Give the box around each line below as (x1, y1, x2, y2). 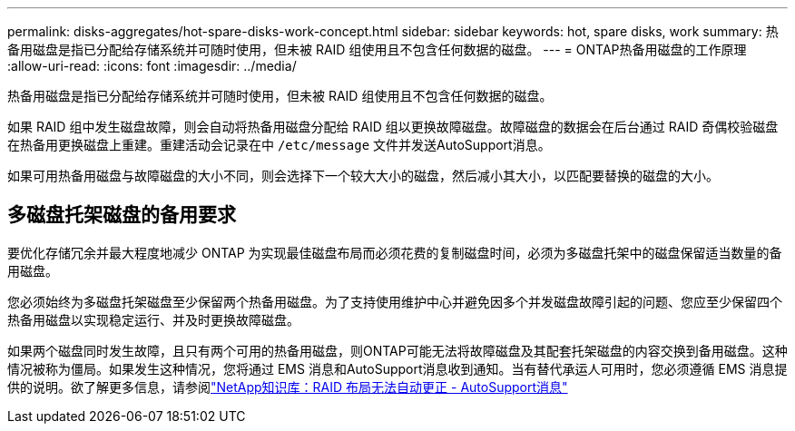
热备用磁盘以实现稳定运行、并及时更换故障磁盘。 (7, 311, 299, 328)
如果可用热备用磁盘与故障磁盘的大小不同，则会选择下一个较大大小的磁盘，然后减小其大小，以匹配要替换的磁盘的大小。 (7, 168, 719, 183)
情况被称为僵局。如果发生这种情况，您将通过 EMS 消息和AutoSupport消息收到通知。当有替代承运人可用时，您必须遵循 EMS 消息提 (7, 360, 788, 377)
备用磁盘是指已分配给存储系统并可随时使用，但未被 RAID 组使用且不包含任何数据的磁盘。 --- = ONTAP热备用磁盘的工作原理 (7, 42, 747, 57)
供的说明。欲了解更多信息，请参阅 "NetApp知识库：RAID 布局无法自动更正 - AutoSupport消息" (7, 378, 568, 395)
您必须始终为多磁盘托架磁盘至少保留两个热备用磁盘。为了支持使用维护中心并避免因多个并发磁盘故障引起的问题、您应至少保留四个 (7, 293, 782, 309)
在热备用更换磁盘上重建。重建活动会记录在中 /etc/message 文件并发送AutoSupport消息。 (7, 137, 551, 152)
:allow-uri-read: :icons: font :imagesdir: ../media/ (7, 58, 297, 73)
